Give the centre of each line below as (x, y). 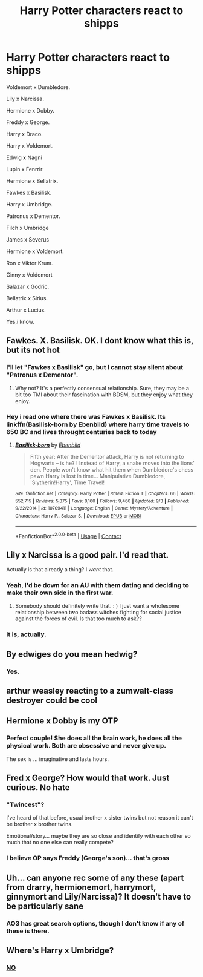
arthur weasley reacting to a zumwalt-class (90, 691)
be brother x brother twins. (40, 824)
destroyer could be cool (52, 700)
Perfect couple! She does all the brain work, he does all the (94, 738)
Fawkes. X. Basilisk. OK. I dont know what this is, (100, 340)
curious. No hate (38, 788)
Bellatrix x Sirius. (27, 298)
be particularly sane (45, 906)
